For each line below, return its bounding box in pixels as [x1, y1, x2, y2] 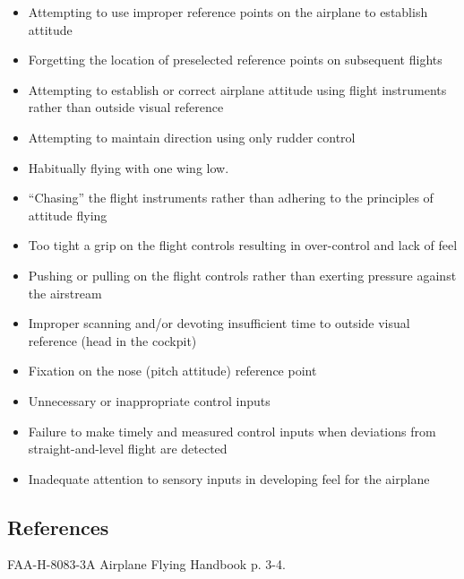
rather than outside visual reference [28, 98, 224, 117]
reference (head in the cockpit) [28, 331, 197, 350]
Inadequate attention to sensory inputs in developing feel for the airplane [28, 469, 430, 488]
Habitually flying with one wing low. [28, 158, 229, 177]
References [7, 513, 109, 540]
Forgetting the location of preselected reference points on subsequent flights [28, 50, 443, 69]
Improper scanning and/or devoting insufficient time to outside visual [28, 314, 410, 333]
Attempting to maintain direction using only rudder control [28, 127, 356, 146]
